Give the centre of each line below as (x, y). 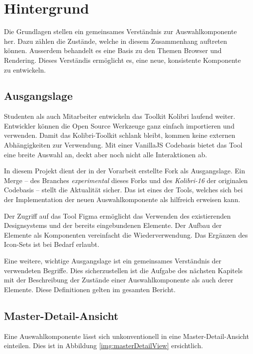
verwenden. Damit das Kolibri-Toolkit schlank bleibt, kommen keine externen (120, 135)
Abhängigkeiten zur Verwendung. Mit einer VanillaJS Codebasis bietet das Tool (123, 145)
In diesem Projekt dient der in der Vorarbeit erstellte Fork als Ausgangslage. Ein (125, 171)
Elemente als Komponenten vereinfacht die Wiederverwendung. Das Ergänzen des (126, 234)
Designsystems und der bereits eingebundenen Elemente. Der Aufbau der (113, 225)
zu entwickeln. (25, 69)
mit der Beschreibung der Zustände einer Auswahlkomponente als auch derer (119, 280)
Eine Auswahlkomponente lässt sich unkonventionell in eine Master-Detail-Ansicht (126, 336)
